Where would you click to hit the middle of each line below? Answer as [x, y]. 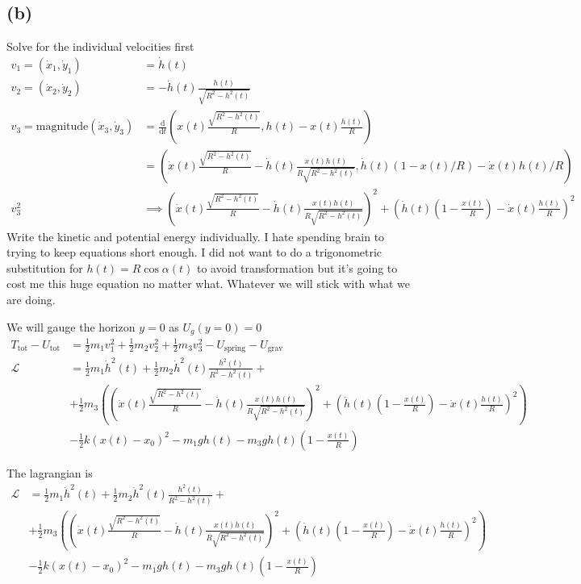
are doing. [31, 300]
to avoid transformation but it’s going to [297, 267]
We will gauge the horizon [71, 326]
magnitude [62, 127]
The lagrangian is [50, 472]
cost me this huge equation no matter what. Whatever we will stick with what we [208, 284]
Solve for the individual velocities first [100, 46]
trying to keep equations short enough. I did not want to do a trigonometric [194, 252]
